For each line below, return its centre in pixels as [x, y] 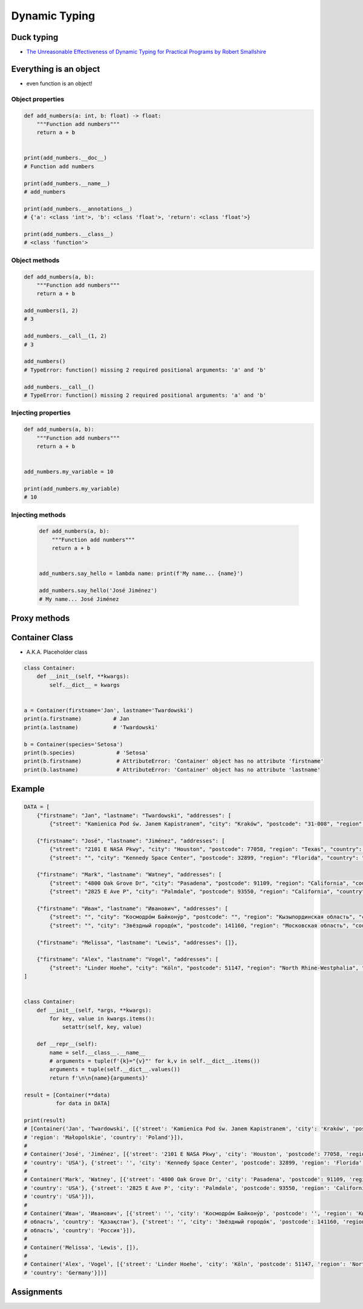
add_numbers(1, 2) [51, 311]
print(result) [45, 1120]
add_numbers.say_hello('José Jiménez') [98, 591]
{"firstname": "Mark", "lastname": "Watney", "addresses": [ [129, 875]
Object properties [38, 99]
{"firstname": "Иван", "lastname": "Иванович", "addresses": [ [132, 908]
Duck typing [35, 37]
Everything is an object [56, 69]
